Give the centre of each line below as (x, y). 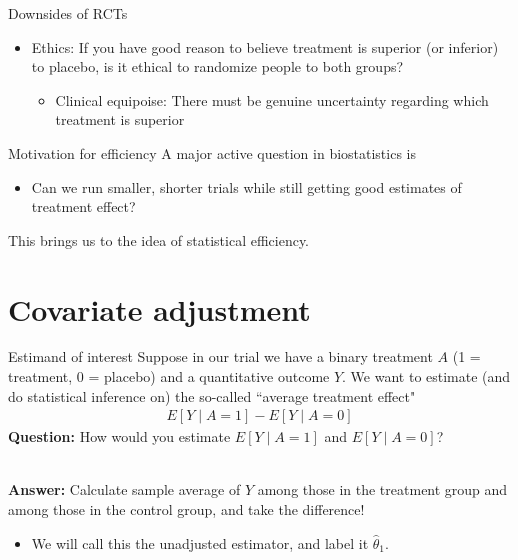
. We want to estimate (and (426, 376)
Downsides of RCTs (68, 13)
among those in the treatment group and (382, 489)
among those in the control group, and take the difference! (186, 509)
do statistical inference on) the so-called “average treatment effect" (212, 395)
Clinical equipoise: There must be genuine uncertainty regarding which (272, 99)
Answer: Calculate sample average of (124, 489)
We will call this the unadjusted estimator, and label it (200, 542)
